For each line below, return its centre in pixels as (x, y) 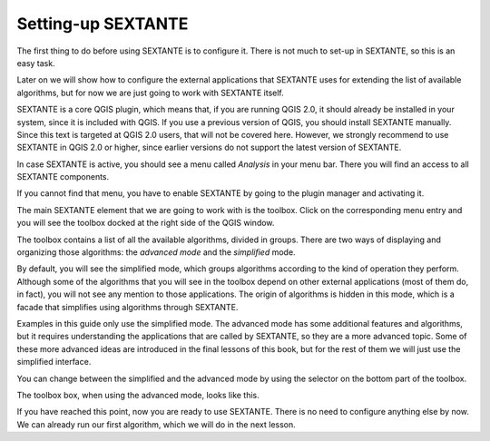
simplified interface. (54, 362)
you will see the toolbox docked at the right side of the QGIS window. (146, 223)
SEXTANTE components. (63, 177)
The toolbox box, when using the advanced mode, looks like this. (138, 395)
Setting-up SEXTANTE (103, 24)
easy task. (36, 63)
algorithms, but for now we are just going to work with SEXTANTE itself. (151, 93)
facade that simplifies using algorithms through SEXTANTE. (127, 307)
